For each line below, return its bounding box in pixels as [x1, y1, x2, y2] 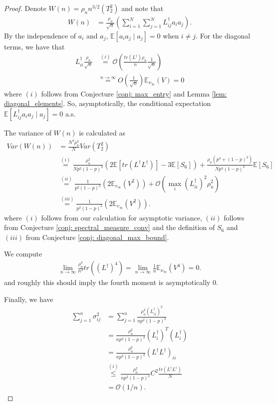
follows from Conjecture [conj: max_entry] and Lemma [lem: [41, 88, 227, 98]
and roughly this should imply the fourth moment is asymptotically [4, 277, 211, 287]
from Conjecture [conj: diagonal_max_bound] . [25, 231, 169, 242]
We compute [4, 248, 42, 259]
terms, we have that [4, 41, 65, 52]
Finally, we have [4, 293, 53, 304]
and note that [121, 3, 164, 13]
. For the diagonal [196, 30, 251, 41]
